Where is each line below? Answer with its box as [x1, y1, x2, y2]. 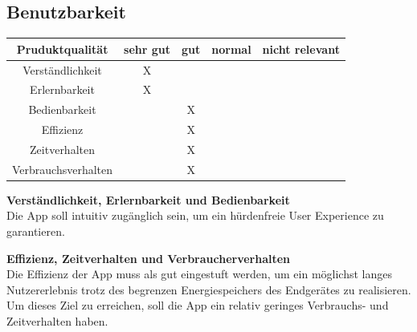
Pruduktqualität [16, 40, 108, 57]
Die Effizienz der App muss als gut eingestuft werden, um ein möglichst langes [6, 265, 392, 282]
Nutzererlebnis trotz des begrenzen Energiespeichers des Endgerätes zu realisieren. [6, 281, 411, 298]
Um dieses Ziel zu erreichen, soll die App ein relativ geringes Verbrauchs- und [6, 297, 389, 314]
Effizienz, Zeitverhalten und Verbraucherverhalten [6, 249, 291, 266]
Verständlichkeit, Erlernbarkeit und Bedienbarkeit [6, 191, 290, 208]
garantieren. [6, 223, 65, 240]
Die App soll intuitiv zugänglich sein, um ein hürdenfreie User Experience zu [6, 207, 384, 224]
